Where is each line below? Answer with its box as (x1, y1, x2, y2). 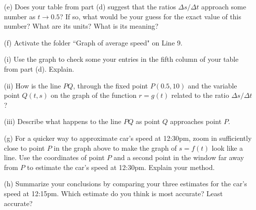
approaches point (170, 116, 222, 126)
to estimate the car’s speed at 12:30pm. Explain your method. (27, 162, 215, 172)
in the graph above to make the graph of (53, 142, 177, 153)
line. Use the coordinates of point (4, 152, 105, 163)
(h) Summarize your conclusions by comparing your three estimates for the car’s (4, 178, 247, 189)
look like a (212, 142, 243, 153)
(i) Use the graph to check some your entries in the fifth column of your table (4, 54, 239, 64)
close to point (4, 142, 45, 153)
